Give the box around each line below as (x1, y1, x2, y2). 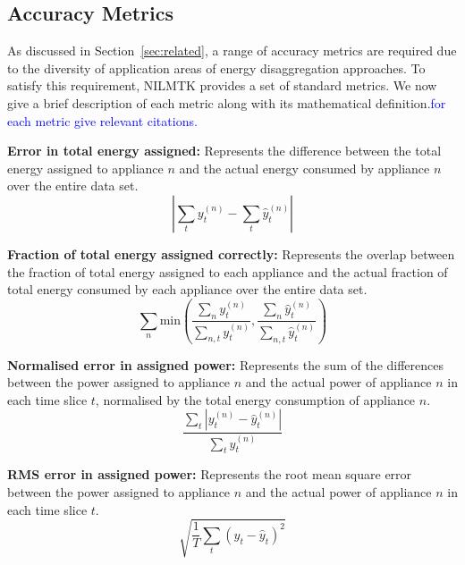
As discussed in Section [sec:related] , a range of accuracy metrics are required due (7, 41, 457, 60)
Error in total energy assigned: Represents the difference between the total (7, 141, 442, 160)
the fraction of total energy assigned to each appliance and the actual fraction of (7, 262, 448, 281)
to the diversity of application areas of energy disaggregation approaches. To (7, 58, 426, 77)
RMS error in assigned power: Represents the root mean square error (7, 465, 412, 484)
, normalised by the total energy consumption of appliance (95, 390, 416, 409)
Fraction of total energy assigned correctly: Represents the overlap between (7, 244, 455, 263)
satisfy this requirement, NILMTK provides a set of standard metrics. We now (7, 76, 437, 95)
